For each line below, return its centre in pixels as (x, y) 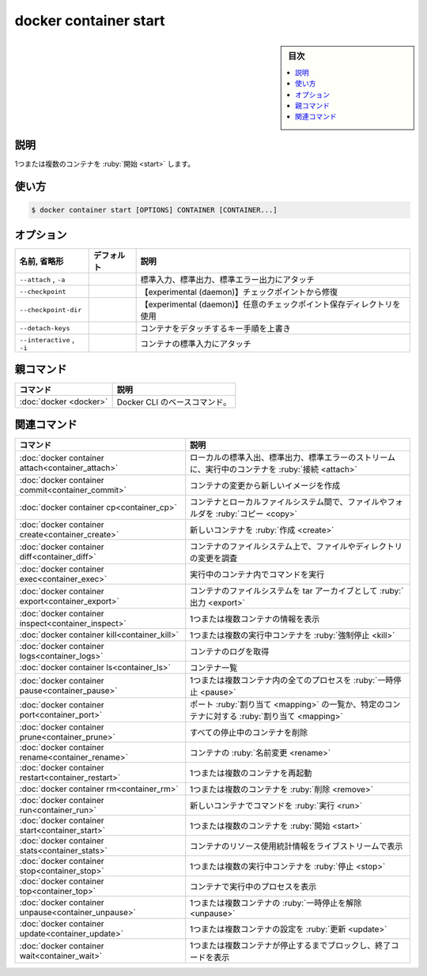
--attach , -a (42, 279)
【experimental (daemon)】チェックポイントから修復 (239, 292)
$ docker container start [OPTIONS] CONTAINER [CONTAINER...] (154, 210)
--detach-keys (45, 328)
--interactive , (47, 340)
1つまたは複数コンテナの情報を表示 (255, 619)
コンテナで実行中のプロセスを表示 (253, 887)
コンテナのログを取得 (230, 652)
